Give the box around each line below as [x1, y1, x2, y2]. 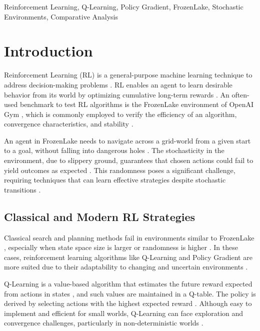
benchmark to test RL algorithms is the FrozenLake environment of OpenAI [19, 99, 253, 109]
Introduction [4, 40, 93, 61]
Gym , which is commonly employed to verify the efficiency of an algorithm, [4, 108, 237, 119]
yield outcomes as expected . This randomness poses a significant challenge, [4, 164, 235, 175]
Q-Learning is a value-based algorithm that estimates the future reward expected [4, 278, 252, 289]
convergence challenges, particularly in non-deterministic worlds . [4, 317, 203, 328]
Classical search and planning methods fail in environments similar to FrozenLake [4, 232, 254, 242]
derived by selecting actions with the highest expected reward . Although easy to [4, 298, 252, 308]
